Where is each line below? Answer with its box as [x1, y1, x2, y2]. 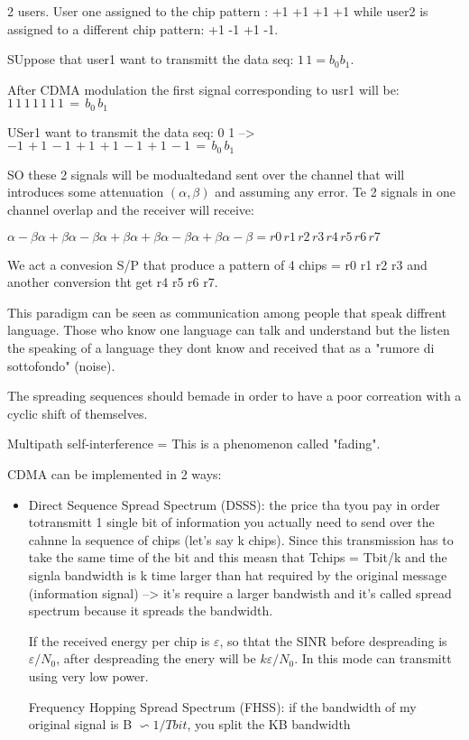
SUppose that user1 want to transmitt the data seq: [7, 50, 294, 69]
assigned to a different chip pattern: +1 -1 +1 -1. [7, 19, 279, 38]
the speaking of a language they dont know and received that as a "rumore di [7, 338, 435, 357]
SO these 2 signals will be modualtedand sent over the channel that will [7, 164, 405, 183]
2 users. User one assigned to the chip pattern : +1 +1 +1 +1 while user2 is [7, 2, 428, 20]
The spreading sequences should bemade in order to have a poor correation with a [7, 386, 462, 405]
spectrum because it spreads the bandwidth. [28, 601, 273, 620]
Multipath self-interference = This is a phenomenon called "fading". [7, 434, 381, 453]
